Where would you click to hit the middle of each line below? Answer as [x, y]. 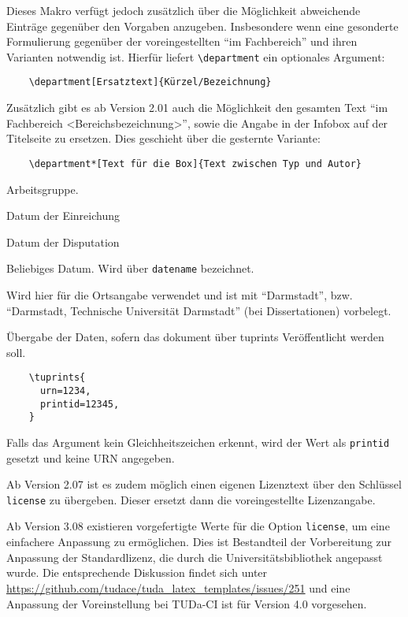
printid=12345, [80, 404]
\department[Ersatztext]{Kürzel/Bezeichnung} [150, 82]
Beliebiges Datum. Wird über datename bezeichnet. [130, 268]
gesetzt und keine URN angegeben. [91, 457]
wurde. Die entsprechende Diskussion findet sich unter [137, 572]
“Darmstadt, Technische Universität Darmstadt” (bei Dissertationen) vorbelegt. [199, 310]
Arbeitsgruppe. [43, 189]
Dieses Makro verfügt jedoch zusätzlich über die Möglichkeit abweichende [184, 10]
